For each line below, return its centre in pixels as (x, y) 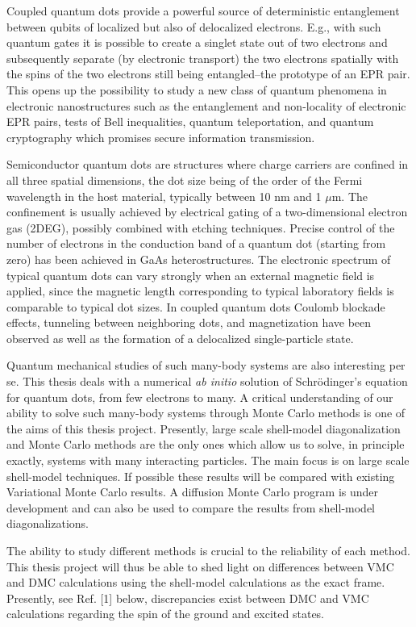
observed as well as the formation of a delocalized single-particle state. (180, 338)
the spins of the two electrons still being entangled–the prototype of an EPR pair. (208, 74)
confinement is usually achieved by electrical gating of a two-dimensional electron (207, 212)
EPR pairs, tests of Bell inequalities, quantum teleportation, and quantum (190, 121)
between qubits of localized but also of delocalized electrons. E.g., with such (194, 26)
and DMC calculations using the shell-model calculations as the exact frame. (196, 582)
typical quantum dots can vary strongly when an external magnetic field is (191, 275)
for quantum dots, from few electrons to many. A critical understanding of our (200, 397)
